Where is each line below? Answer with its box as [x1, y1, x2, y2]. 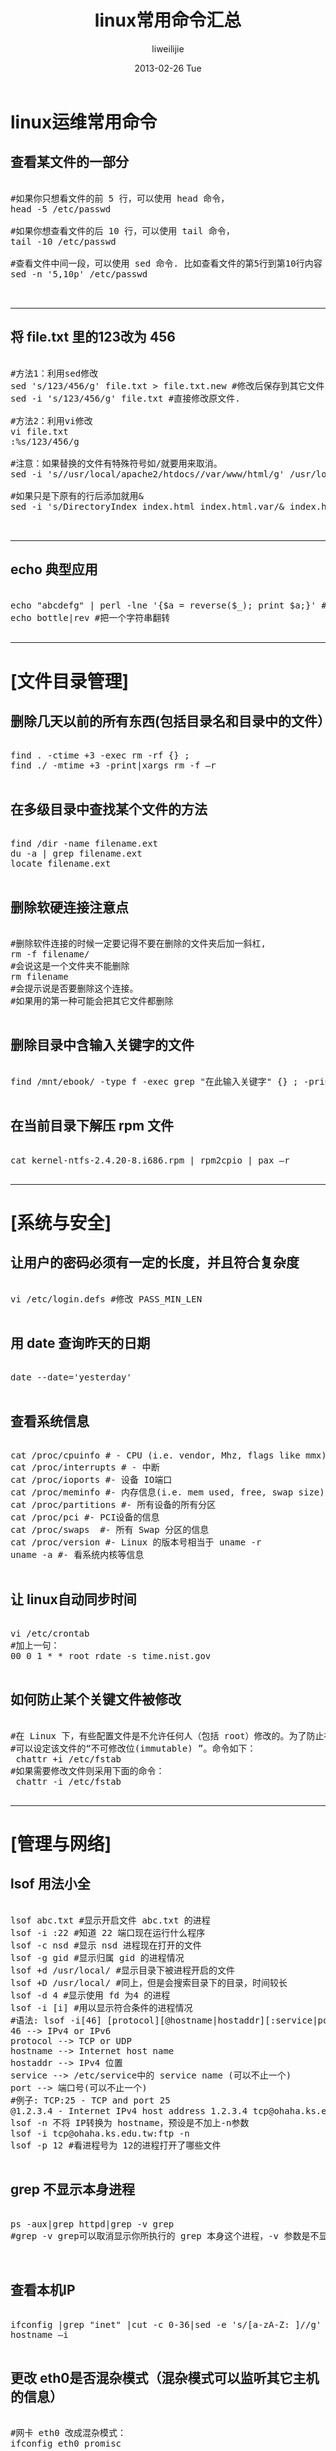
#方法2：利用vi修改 [10, 415, 93, 426]
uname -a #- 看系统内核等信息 [10, 1549, 145, 1561]
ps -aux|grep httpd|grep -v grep [10, 2218, 175, 2230]
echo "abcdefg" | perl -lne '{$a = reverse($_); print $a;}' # [10, 600, 327, 611]
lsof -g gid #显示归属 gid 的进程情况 [10, 1952, 185, 1963]
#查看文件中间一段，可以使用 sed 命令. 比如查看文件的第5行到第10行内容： [10, 257, 332, 269]
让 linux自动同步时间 [10, 1591, 137, 1608]
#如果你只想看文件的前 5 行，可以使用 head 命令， [10, 192, 230, 204]
